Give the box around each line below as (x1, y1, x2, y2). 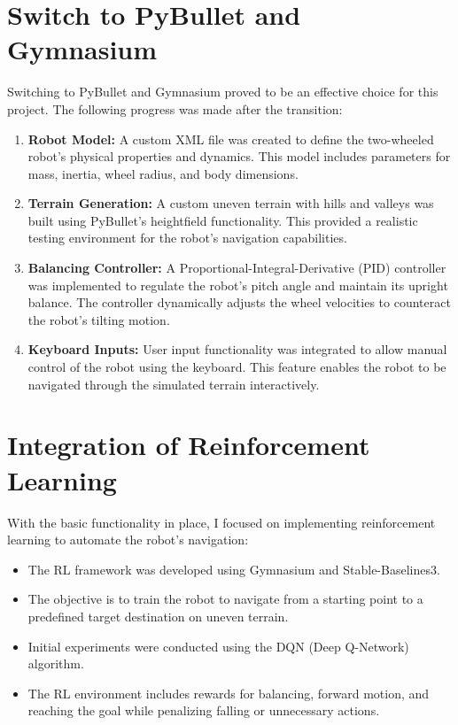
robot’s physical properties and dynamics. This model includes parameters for (27, 147, 451, 166)
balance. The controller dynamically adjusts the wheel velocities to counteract (27, 293, 451, 312)
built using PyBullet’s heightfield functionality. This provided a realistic (27, 211, 418, 229)
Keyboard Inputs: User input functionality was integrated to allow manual (27, 340, 447, 359)
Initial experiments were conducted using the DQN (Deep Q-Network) (27, 636, 409, 655)
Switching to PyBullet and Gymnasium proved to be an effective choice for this (7, 82, 439, 101)
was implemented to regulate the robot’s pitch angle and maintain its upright (27, 275, 448, 294)
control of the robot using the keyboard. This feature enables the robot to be (27, 358, 446, 376)
